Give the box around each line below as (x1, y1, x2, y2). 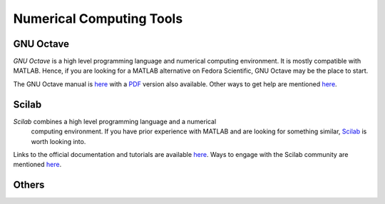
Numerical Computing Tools (13, 11, 183, 26)
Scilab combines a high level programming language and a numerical (13, 117, 217, 126)
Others (13, 179, 45, 191)
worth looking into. (31, 137, 86, 146)
